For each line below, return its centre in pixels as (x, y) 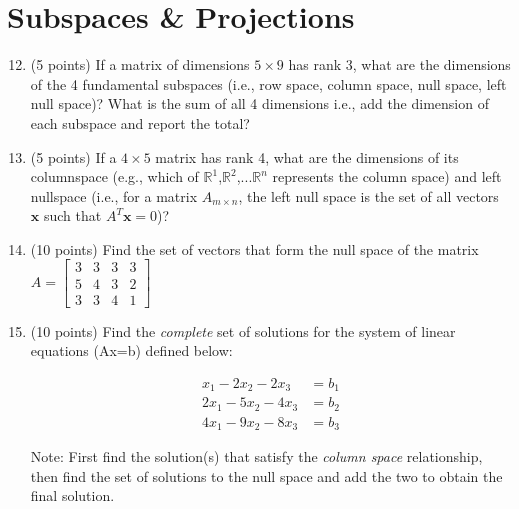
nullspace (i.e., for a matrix (114, 195)
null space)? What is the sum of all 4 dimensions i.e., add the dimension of (259, 103)
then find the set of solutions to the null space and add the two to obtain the (266, 475)
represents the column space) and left (387, 176)
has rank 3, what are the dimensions (399, 64)
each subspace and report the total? (140, 122)
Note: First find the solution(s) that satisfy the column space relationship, (256, 456)
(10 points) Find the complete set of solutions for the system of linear (243, 330)
